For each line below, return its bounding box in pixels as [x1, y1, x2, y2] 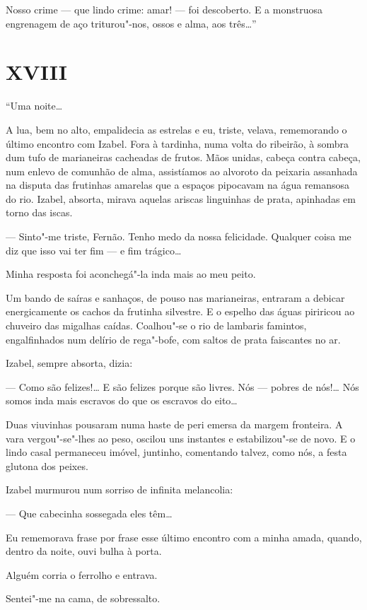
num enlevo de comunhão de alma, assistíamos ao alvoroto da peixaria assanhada [6, 163, 358, 178]
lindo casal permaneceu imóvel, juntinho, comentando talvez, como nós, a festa [6, 445, 347, 459]
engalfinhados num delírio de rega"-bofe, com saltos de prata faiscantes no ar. [6, 332, 341, 346]
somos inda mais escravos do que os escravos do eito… [6, 393, 238, 408]
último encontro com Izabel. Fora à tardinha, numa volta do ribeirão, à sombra [6, 136, 349, 151]
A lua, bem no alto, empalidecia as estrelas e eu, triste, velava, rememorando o [6, 122, 347, 136]
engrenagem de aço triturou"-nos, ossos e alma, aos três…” [6, 16, 257, 30]
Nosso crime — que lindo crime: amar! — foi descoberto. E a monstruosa [6, 2, 322, 16]
